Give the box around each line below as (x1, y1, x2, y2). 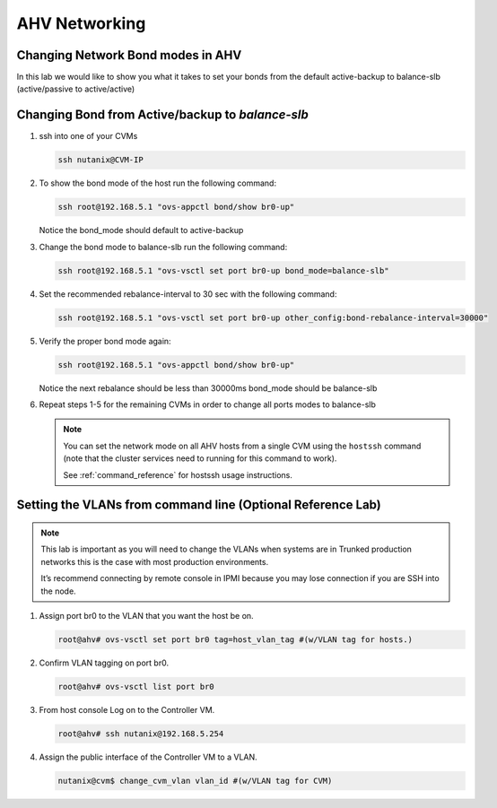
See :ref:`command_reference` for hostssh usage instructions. (63, 469, 293, 480)
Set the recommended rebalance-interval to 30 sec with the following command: (39, 288, 337, 300)
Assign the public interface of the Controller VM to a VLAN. (39, 752, 257, 762)
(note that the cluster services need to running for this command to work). (63, 453, 337, 464)
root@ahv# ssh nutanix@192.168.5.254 (57, 728, 224, 739)
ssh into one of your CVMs (39, 131, 138, 142)
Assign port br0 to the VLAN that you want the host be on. (39, 610, 255, 621)
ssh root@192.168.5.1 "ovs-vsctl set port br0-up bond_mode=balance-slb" (57, 265, 389, 275)
